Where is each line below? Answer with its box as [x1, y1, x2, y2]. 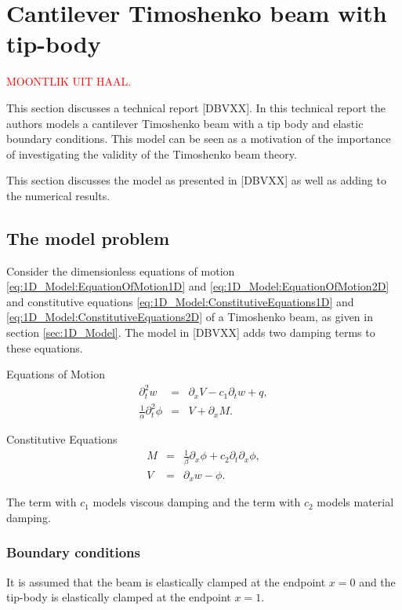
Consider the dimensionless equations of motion [6, 262, 235, 279]
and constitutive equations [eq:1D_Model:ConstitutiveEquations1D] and [6, 293, 354, 309]
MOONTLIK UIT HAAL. [6, 73, 132, 89]
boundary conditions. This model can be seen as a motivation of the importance [6, 130, 391, 147]
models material [317, 494, 394, 510]
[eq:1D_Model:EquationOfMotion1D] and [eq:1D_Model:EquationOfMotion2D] [6, 278, 389, 294]
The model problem [6, 225, 170, 250]
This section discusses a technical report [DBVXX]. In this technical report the [6, 99, 386, 115]
